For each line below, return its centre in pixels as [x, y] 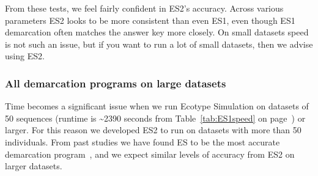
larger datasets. [34, 166]
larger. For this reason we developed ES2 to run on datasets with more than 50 [153, 130]
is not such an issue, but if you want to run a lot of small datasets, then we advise [159, 44]
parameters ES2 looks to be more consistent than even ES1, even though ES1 [150, 20]
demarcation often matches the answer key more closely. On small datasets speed [157, 32]
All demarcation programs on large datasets [116, 83]
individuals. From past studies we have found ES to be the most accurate [142, 141]
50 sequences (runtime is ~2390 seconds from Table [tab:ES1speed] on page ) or [155, 118]
